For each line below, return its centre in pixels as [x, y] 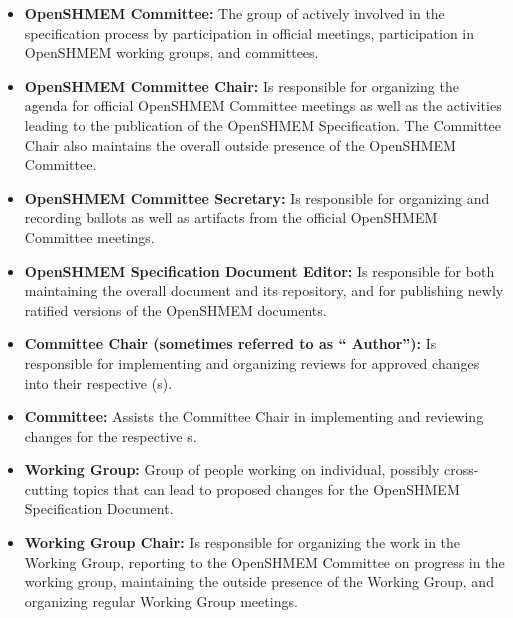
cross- [461, 469]
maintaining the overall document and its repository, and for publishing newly [264, 290]
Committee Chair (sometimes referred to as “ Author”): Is [230, 343]
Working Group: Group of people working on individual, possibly [232, 469]
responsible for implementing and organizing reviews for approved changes [252, 362]
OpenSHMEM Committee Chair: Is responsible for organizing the [241, 85]
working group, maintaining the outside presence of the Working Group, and [259, 581]
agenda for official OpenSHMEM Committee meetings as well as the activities [263, 105]
